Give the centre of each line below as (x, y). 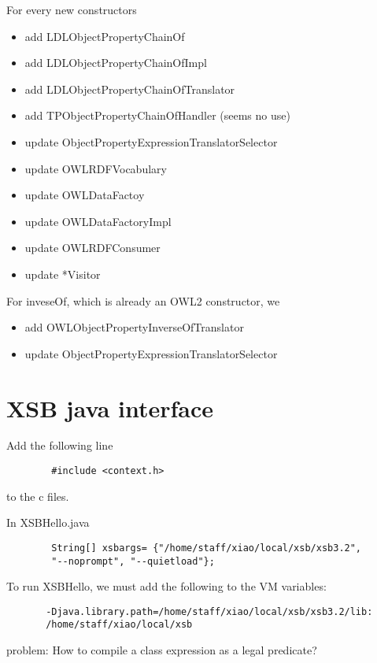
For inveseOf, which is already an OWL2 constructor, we (143, 300)
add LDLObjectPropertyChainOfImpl (116, 63)
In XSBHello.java (48, 522)
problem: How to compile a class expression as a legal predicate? (162, 650)
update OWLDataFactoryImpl (98, 221)
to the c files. (38, 496)
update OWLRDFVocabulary (96, 168)
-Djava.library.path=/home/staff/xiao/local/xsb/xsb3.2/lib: (209, 611)
